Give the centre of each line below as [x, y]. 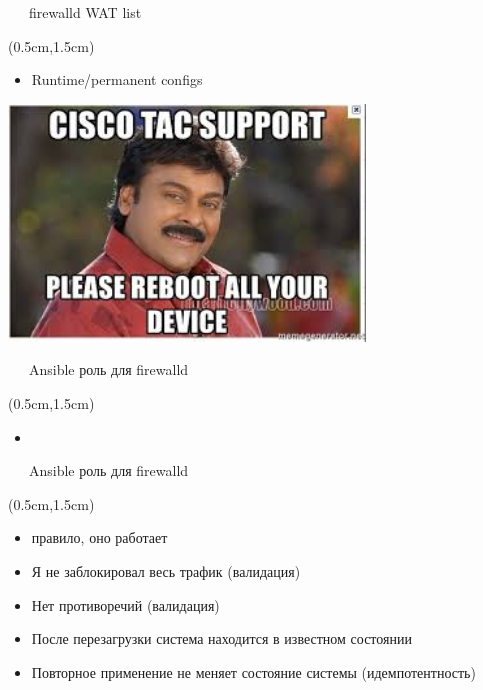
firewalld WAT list [85, 12]
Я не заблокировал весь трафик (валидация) [166, 571]
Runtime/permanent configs [117, 79]
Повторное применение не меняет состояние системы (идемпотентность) [253, 671]
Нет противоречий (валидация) [125, 604]
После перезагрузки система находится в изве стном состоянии [221, 638]
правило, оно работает [99, 537]
